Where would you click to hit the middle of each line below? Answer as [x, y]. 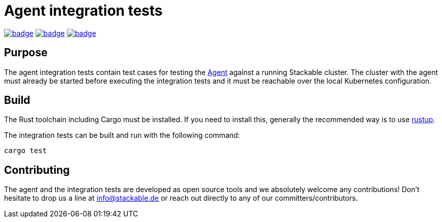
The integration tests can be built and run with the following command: [122, 135]
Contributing [37, 170]
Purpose [26, 53]
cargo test [26, 151]
